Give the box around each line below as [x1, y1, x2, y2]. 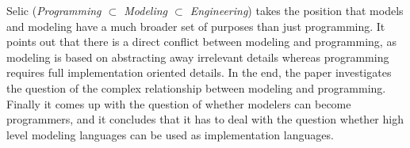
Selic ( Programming [6, 2, 102, 18]
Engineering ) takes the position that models [190, 2, 404, 18]
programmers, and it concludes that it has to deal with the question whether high [6, 111, 404, 127]
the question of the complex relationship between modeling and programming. [6, 79, 386, 96]
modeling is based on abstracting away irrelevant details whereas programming [6, 48, 389, 65]
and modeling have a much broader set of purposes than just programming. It [6, 17, 385, 34]
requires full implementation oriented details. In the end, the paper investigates [6, 64, 392, 81]
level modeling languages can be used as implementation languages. [6, 126, 334, 142]
